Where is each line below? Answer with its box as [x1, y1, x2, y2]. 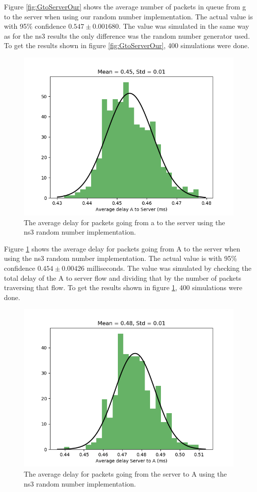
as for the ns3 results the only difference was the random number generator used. [4, 30, 250, 41]
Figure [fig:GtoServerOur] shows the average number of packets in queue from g [4, 1, 246, 11]
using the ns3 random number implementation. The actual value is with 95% [4, 253, 237, 263]
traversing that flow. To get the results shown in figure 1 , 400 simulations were [4, 282, 243, 293]
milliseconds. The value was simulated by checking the [87, 262, 252, 273]
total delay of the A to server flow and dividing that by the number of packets [4, 272, 241, 283]
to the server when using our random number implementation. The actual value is [4, 11, 253, 21]
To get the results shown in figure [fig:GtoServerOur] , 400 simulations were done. [4, 40, 250, 51]
